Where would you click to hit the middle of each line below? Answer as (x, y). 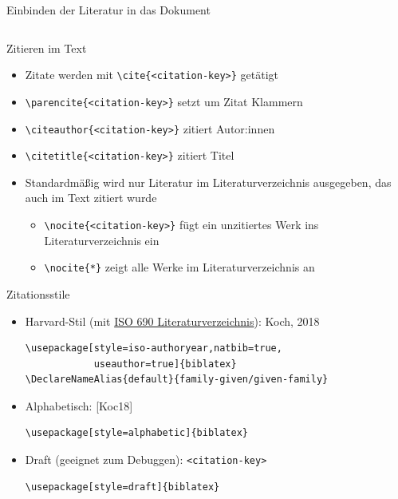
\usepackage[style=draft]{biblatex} (122, 487)
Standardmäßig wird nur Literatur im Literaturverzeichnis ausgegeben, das (208, 182)
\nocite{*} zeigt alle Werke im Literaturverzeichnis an (179, 267)
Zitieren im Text (47, 48)
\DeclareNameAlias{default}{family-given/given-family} (177, 380)
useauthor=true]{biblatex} (165, 364)
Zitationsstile (38, 293)
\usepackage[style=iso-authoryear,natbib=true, (154, 349)
